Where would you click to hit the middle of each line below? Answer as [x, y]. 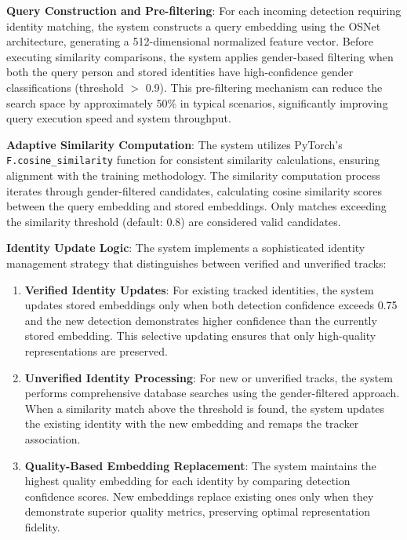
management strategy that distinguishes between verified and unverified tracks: [196, 263]
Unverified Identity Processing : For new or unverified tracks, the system [209, 377]
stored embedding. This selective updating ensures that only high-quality [200, 336]
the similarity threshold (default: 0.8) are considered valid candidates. [174, 221]
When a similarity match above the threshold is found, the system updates [205, 408]
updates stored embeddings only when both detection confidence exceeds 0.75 [211, 305]
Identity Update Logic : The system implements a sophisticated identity [186, 248]
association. [53, 438]
